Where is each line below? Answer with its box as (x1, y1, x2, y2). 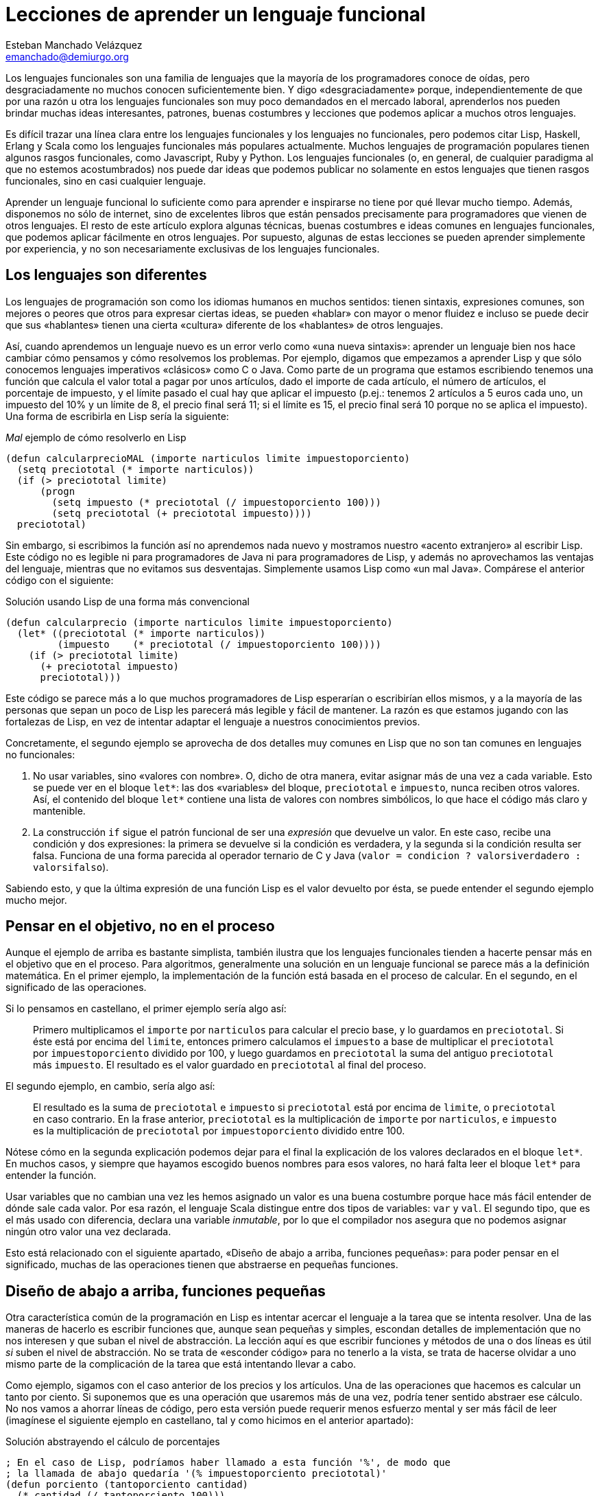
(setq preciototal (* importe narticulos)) (16, 463, 254, 475)
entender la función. (5, 1169, 97, 1182)
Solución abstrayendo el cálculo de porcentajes (5, 1436, 220, 1448)
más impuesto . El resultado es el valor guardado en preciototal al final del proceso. (33, 1059, 427, 1071)
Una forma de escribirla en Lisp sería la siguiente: (5, 410, 229, 422)
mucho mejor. (5, 893, 67, 906)
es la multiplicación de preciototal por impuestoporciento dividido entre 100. (33, 1125, 405, 1137)
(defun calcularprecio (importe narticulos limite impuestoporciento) (5, 616, 393, 628)
